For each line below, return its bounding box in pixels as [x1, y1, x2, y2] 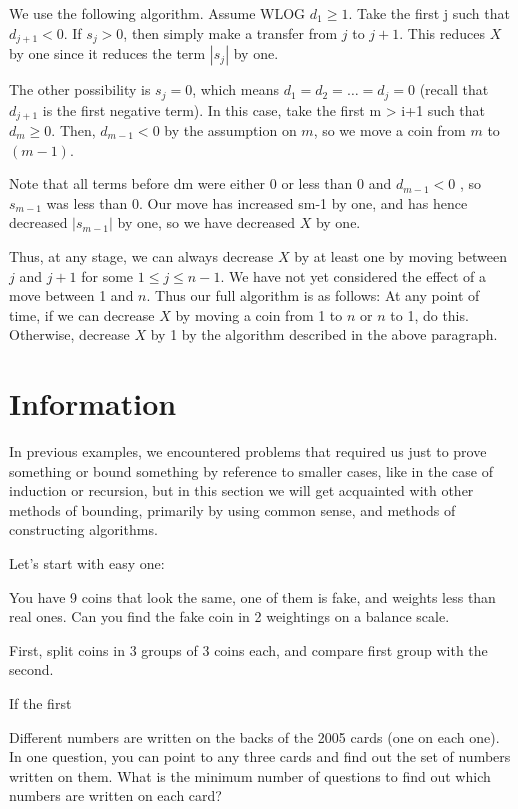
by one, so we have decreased [117, 212, 295, 233]
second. [9, 659, 54, 680]
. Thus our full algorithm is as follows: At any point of [146, 285, 480, 306]
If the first [9, 692, 72, 713]
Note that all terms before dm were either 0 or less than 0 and [9, 173, 392, 194]
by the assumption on [164, 119, 297, 140]
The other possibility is [9, 79, 151, 100]
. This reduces [399, 22, 486, 43]
